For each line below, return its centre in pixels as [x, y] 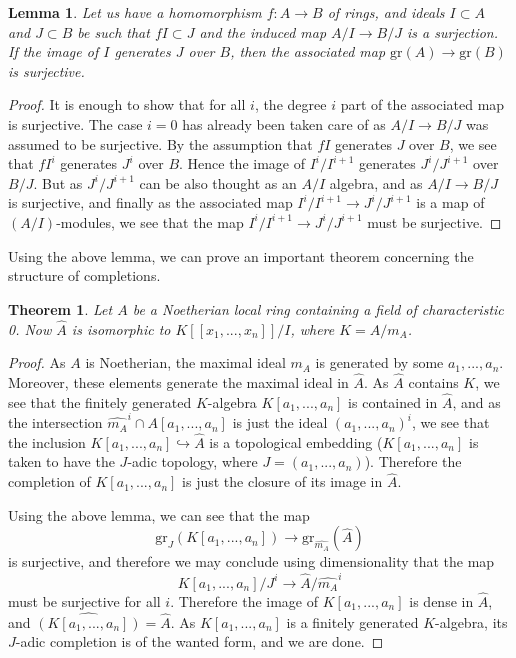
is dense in [441, 601]
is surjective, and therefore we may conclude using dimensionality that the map [251, 561]
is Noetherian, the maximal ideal [185, 362]
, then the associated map [308, 51]
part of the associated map [422, 104]
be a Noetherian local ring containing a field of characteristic [318, 308]
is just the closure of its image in [282, 481]
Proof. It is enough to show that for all [127, 104]
